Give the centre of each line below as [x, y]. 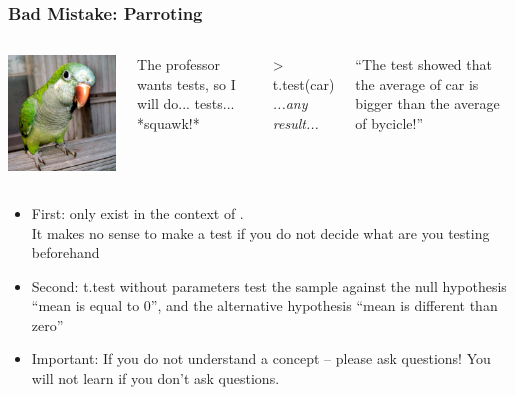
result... [295, 123]
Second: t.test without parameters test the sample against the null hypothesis [269, 285]
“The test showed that [423, 64]
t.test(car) [303, 83]
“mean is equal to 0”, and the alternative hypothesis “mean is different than [264, 305]
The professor [179, 64]
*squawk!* [168, 123]
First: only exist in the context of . [137, 212]
